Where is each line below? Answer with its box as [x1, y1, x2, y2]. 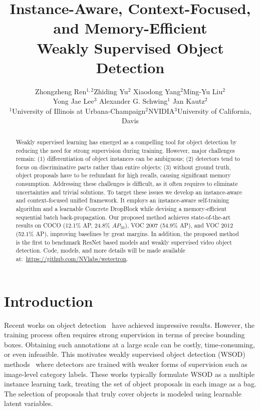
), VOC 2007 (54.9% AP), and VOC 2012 [125, 221, 233, 230]
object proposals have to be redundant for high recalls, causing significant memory [16, 171, 231, 179]
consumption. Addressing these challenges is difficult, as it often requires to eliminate [16, 179, 238, 188]
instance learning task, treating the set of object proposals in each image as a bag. [4, 378, 256, 389]
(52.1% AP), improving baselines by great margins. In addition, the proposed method [16, 230, 239, 238]
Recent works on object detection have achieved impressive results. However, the [4, 319, 254, 330]
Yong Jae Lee [53, 96, 94, 106]
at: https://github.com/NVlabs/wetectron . [16, 255, 128, 263]
